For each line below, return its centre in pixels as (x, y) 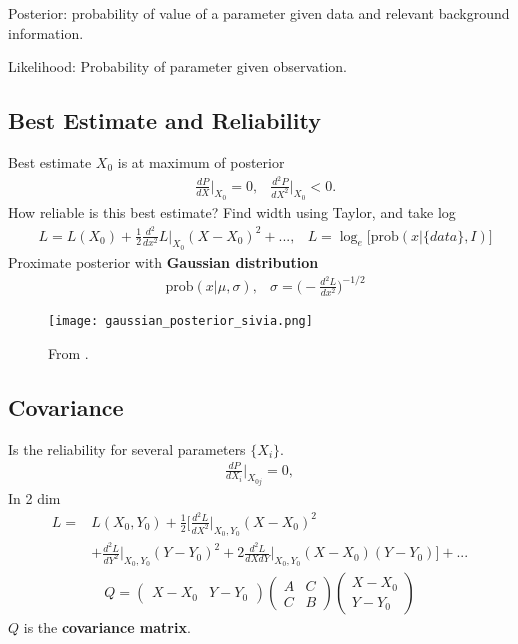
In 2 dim (34, 498)
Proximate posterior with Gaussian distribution (163, 261)
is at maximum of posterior (201, 161)
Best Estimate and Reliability (164, 120)
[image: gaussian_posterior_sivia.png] (180, 321)
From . (68, 352)
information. (46, 32)
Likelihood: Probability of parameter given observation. (178, 66)
